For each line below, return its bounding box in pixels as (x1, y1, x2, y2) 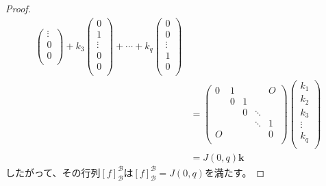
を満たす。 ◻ (204, 165, 265, 179)
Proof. (5, 1, 31, 15)
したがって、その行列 (5, 165, 101, 179)
